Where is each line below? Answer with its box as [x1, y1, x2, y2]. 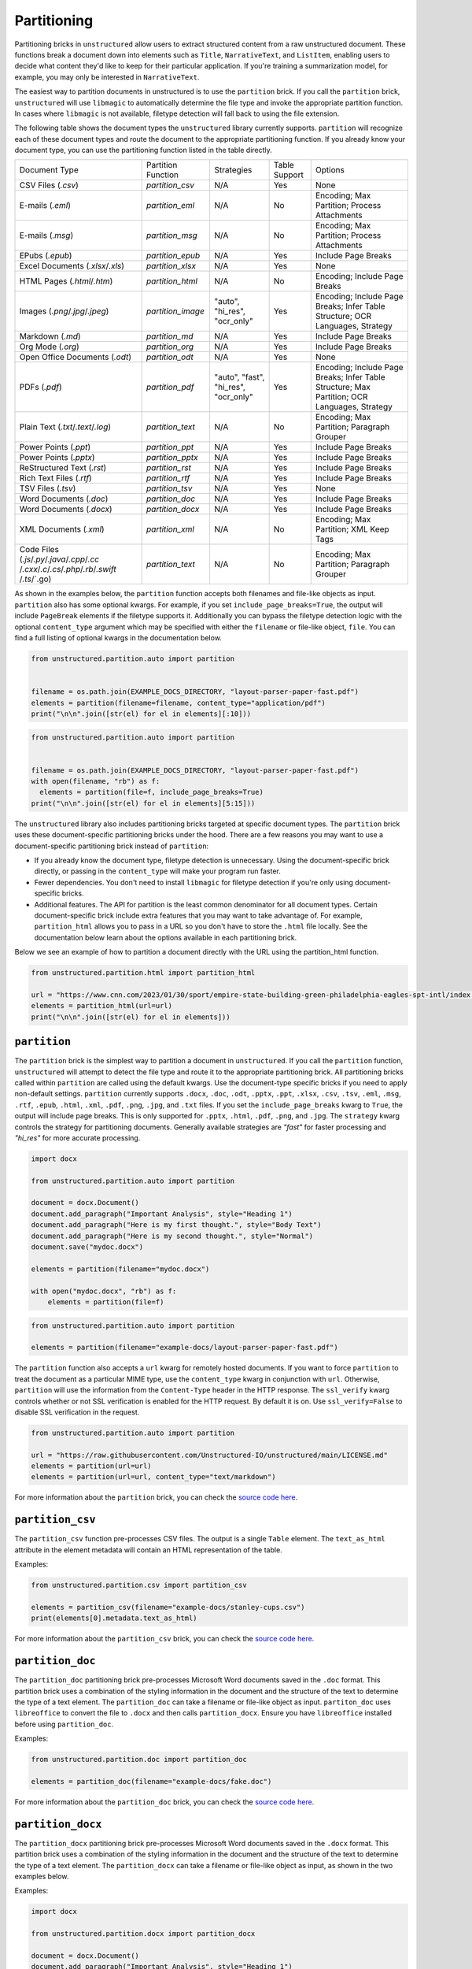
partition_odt [146, 351, 194, 362]
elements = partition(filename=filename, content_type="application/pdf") [31, 698, 326, 707]
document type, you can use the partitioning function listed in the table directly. [14, 146, 273, 155]
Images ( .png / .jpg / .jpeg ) [19, 306, 109, 317]
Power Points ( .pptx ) [19, 452, 95, 463]
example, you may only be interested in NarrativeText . [14, 72, 200, 82]
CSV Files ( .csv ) [19, 180, 79, 191]
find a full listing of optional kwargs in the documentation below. [14, 633, 222, 643]
